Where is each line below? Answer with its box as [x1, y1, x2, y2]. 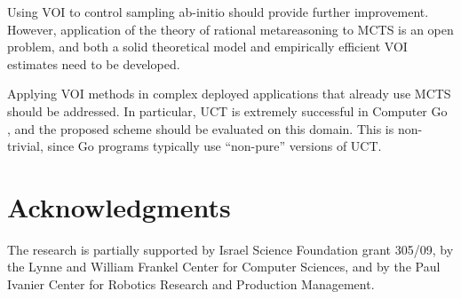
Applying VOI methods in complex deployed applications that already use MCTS [7, 84, 451, 103]
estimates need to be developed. [7, 54, 180, 73]
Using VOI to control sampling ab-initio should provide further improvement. [7, 3, 429, 20]
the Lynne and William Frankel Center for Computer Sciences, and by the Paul [7, 257, 441, 276]
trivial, [7, 137, 44, 155]
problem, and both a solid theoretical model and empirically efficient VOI [7, 37, 408, 56]
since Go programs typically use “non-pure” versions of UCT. [47, 137, 382, 155]
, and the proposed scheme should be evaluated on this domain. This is [7, 119, 394, 138]
